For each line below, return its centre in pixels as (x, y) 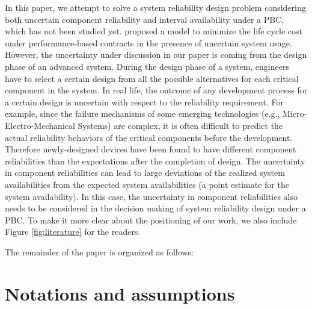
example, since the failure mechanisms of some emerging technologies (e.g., (142, 114)
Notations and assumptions (120, 293)
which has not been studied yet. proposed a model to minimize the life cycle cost (154, 31)
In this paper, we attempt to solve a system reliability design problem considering (155, 7)
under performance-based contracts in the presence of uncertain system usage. (148, 42)
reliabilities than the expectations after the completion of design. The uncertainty (155, 161)
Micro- (295, 114)
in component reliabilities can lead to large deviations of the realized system (145, 173)
